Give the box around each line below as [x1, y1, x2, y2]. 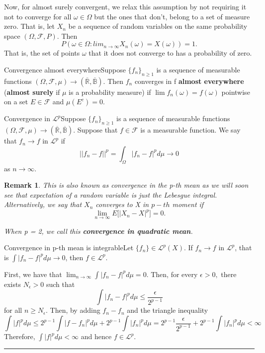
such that [46, 279, 75, 289]
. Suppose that [73, 125, 118, 135]
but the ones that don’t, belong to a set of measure [94, 11, 250, 21]
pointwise [221, 86, 250, 97]
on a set [4, 96, 28, 107]
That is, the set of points [4, 48, 80, 58]
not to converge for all [4, 11, 72, 21]
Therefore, [4, 331, 35, 342]
